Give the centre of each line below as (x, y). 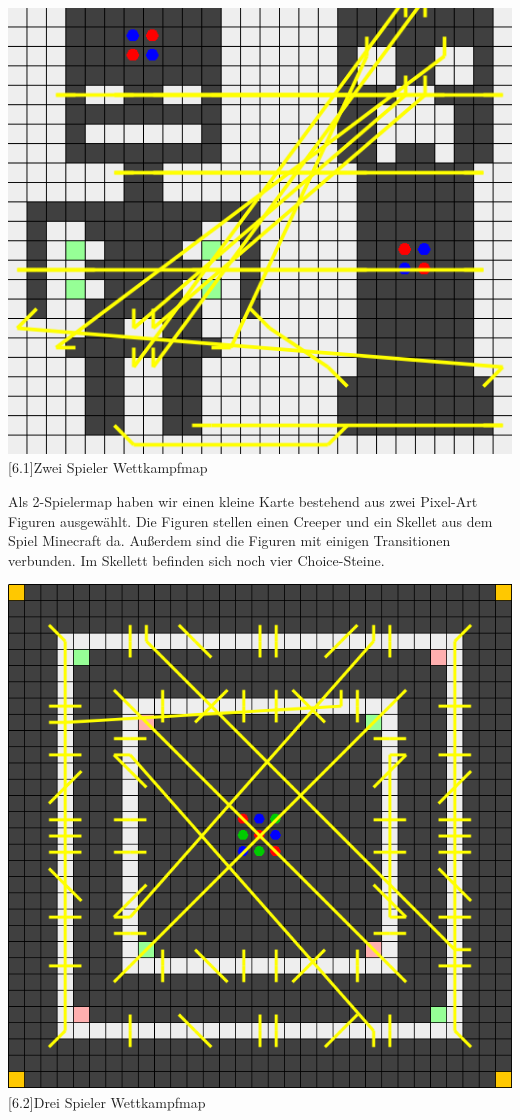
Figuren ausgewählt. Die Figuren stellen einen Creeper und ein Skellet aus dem (250, 520)
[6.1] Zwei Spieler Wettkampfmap (108, 467)
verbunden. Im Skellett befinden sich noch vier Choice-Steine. (196, 559)
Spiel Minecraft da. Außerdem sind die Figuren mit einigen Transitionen (229, 540)
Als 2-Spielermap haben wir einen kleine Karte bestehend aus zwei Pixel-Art (243, 500)
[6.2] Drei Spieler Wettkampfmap (107, 1101)
